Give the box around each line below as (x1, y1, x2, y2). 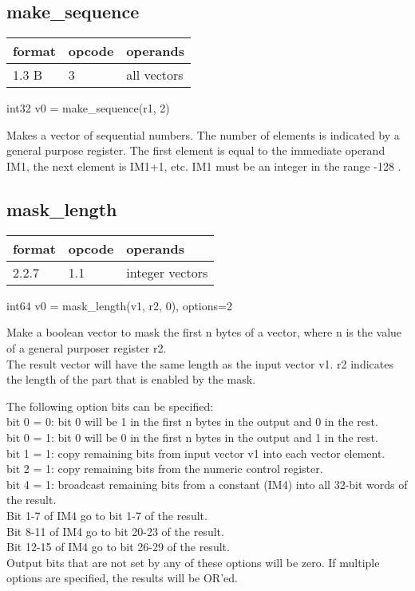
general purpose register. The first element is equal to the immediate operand (6, 142, 385, 159)
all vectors (126, 65, 184, 85)
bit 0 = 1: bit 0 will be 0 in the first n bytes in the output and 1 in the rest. (6, 428, 378, 445)
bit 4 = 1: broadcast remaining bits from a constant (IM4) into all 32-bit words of (6, 475, 408, 492)
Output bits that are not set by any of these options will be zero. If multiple (6, 554, 380, 570)
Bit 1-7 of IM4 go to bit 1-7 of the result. (6, 506, 207, 523)
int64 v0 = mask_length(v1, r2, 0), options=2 (6, 297, 232, 313)
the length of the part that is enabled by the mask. (6, 371, 256, 388)
